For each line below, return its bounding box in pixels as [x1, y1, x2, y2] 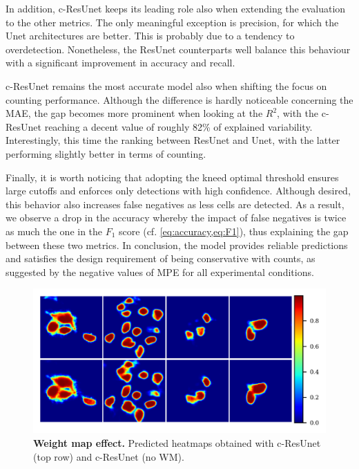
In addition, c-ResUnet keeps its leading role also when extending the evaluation [6, 1, 346, 15]
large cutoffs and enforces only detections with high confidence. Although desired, [6, 183, 351, 198]
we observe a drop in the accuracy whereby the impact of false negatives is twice [6, 210, 347, 225]
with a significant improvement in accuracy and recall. [6, 55, 235, 70]
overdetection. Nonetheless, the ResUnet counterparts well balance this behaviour [6, 42, 351, 56]
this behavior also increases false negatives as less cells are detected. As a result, [6, 196, 345, 211]
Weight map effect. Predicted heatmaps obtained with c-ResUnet [33, 435, 321, 450]
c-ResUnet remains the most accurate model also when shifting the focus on [6, 78, 327, 93]
